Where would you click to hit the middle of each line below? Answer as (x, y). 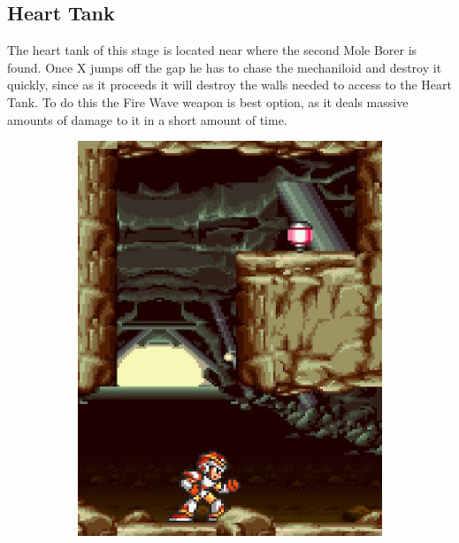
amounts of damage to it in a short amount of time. (147, 119)
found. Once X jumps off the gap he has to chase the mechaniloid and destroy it (225, 67)
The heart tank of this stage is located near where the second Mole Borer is (212, 50)
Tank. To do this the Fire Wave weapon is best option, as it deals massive (208, 101)
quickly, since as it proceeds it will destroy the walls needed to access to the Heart (230, 85)
